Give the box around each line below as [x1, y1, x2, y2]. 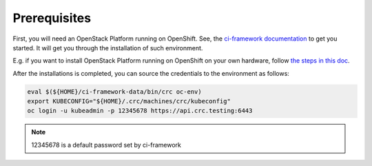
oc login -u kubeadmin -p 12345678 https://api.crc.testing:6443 [27, 107, 253, 115]
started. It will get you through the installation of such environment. [12, 43, 203, 52]
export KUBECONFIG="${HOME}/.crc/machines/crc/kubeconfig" [27, 97, 231, 105]
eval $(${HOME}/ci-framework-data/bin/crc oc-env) [27, 87, 203, 96]
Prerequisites [12, 10, 92, 25]
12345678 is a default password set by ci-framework [31, 141, 182, 149]
